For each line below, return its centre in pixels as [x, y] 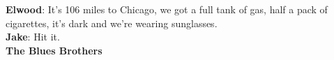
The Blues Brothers [54, 50]
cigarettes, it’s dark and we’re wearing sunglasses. [112, 23]
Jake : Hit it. [33, 37]
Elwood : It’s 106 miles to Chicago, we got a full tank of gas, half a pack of [167, 9]
